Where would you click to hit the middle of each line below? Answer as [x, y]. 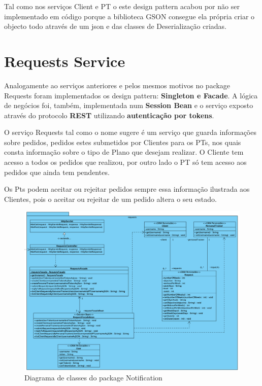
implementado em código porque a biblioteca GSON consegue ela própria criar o [129, 16]
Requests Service [65, 61]
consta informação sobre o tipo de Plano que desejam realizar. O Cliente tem [124, 152]
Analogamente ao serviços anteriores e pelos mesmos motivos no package [117, 85]
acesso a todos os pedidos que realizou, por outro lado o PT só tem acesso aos [125, 162]
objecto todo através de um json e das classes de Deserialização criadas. [115, 26]
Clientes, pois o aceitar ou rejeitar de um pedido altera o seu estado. [110, 199]
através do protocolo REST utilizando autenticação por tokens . [109, 115]
